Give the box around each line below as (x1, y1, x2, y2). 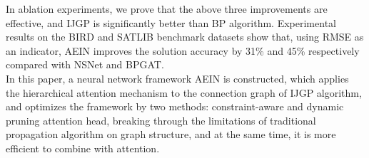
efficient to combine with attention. (6, 140, 160, 155)
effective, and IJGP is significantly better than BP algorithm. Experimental (6, 15, 336, 30)
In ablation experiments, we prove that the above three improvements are (6, 1, 328, 16)
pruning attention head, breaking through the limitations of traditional (6, 112, 316, 127)
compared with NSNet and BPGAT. (6, 57, 164, 72)
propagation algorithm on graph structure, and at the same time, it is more (6, 127, 336, 142)
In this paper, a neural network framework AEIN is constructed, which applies (6, 70, 349, 85)
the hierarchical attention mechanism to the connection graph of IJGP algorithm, (6, 85, 362, 100)
